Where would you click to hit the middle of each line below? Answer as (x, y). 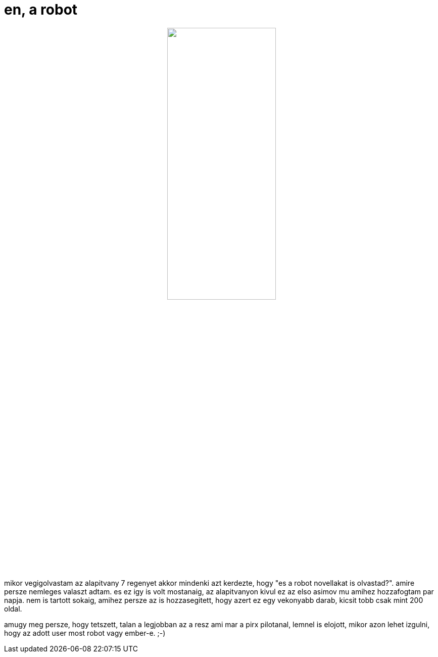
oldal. (13, 608)
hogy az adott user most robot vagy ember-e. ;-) (85, 633)
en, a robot (41, 10)
